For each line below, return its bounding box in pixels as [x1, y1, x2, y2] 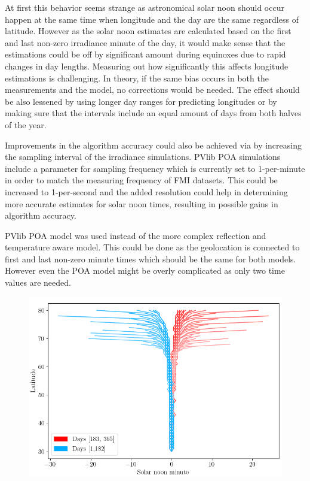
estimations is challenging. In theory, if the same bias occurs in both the [5, 71, 269, 84]
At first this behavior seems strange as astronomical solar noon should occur [5, 1, 284, 13]
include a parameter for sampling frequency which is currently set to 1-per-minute [5, 162, 305, 174]
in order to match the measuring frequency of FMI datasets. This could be [5, 174, 278, 186]
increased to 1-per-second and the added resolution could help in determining [5, 185, 288, 198]
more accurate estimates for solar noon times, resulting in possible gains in [5, 197, 278, 210]
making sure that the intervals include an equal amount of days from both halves [5, 107, 302, 119]
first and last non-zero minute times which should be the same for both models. [5, 252, 296, 265]
